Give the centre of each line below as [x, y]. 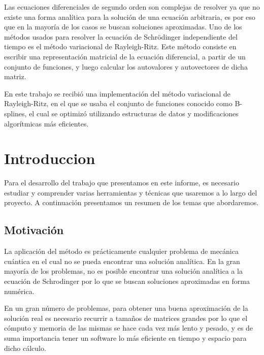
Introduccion [50, 158]
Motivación [34, 230]
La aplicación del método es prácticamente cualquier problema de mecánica [121, 251]
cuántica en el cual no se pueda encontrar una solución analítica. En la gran [122, 261]
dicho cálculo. [25, 348]
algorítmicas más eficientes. [46, 123]
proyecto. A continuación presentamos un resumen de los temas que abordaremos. [131, 202]
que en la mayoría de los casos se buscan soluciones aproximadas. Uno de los [123, 27]
